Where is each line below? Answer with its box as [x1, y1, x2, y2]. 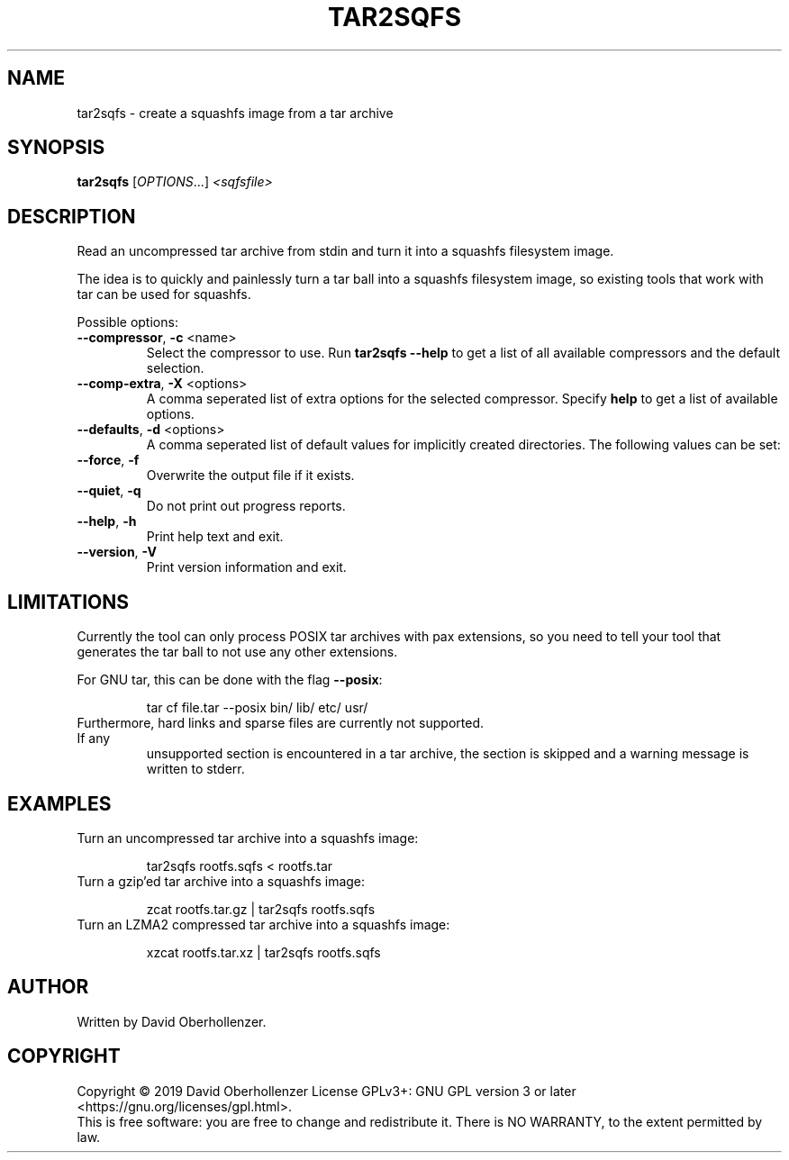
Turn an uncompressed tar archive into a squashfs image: [77, 829, 419, 846]
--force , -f [77, 452, 140, 468]
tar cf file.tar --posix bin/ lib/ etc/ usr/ [146, 700, 368, 716]
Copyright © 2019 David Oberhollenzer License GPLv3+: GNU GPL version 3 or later [77, 1083, 576, 1099]
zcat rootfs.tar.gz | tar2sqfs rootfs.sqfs [146, 901, 376, 917]
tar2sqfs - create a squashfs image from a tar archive [77, 104, 394, 121]
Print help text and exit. [146, 529, 284, 545]
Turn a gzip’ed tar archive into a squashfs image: [77, 873, 366, 889]
